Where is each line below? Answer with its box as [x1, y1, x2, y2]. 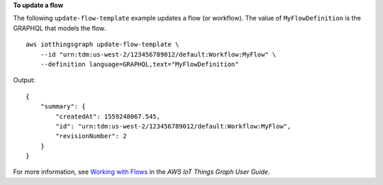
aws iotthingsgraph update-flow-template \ [26, 40, 179, 49]
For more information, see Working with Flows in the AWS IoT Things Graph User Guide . [13, 167, 270, 176]
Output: [13, 76, 35, 84]
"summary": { [40, 103, 86, 111]
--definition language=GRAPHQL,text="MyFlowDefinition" [40, 60, 239, 68]
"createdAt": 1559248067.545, [55, 112, 161, 120]
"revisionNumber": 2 [55, 132, 127, 140]
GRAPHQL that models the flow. [13, 23, 106, 32]
